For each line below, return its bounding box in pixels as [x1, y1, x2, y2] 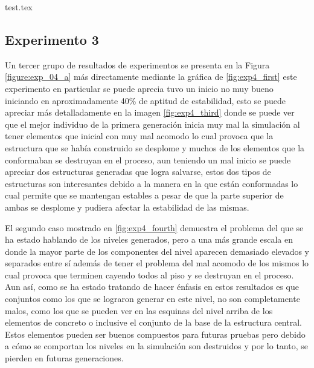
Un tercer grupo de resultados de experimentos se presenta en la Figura [5, 58, 270, 71]
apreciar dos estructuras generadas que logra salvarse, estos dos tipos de [5, 165, 271, 178]
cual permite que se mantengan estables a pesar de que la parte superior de [5, 189, 284, 202]
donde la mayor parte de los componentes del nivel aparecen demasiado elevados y [5, 245, 309, 257]
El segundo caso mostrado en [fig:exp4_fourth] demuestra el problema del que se [5, 221, 304, 234]
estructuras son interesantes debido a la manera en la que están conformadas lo [5, 177, 298, 189]
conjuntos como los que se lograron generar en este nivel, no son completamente [5, 292, 300, 305]
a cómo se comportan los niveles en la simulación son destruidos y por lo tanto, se [5, 340, 308, 352]
